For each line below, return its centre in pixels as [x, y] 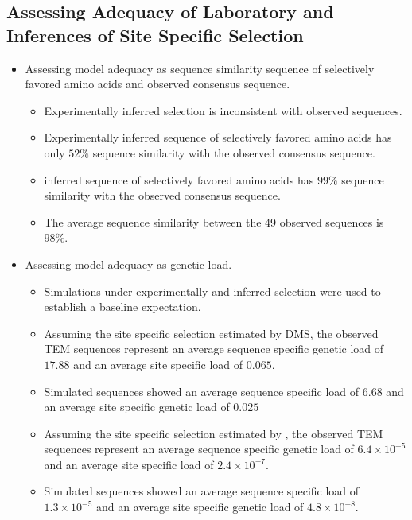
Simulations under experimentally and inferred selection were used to [212, 291]
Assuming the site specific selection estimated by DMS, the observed [211, 333]
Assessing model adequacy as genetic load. [128, 264]
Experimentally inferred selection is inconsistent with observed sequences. [223, 110]
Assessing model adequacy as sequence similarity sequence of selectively [200, 68]
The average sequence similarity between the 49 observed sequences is [214, 221]
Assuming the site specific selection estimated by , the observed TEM [214, 433]
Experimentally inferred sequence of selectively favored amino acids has [218, 137]
